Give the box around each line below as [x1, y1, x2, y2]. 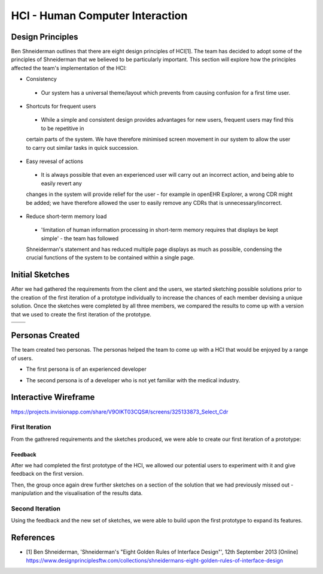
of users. [11, 354, 33, 362]
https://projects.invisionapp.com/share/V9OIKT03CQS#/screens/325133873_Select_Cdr [11, 408, 228, 415]
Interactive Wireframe [11, 392, 95, 403]
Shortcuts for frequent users [26, 102, 96, 110]
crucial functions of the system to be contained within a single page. [26, 254, 195, 261]
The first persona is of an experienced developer [26, 365, 147, 373]
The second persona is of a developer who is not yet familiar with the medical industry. [26, 376, 240, 383]
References [11, 533, 55, 543]
